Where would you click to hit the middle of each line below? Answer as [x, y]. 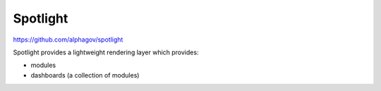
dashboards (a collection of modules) [85, 75]
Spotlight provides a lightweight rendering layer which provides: [106, 52]
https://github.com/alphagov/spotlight [68, 40]
